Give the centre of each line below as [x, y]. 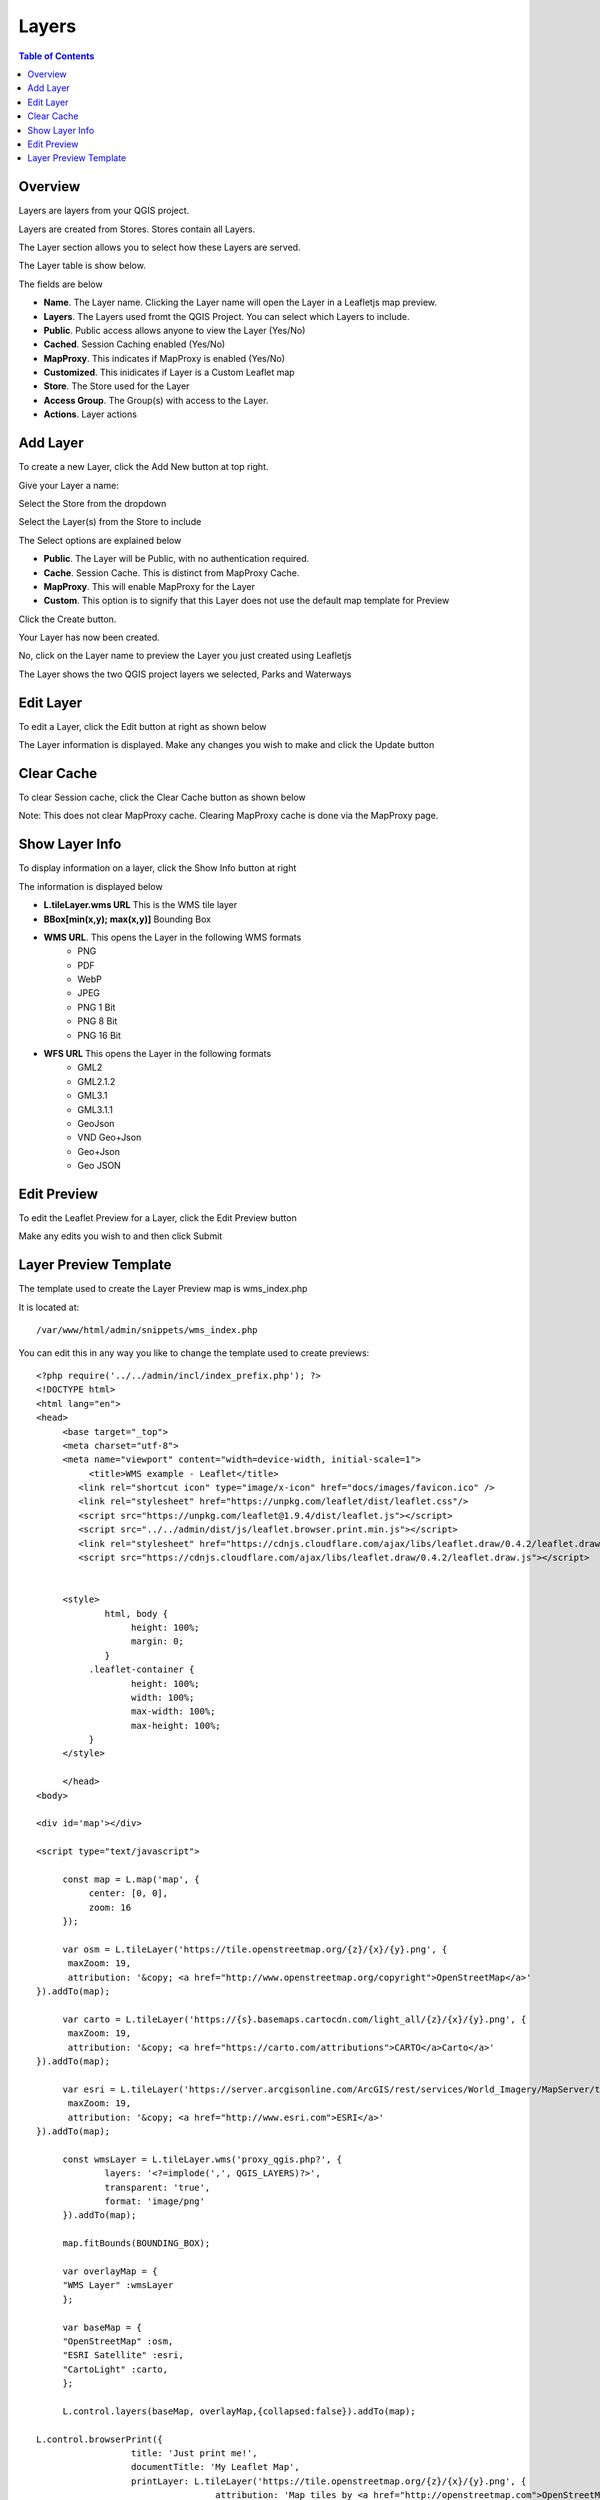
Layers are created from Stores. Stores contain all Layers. [137, 229]
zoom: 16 [110, 1907]
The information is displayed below [91, 886]
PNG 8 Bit [97, 1021]
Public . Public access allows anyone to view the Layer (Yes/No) [174, 330]
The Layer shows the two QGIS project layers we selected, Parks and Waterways [185, 674]
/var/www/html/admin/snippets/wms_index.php [147, 1330]
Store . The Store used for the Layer [116, 386]
